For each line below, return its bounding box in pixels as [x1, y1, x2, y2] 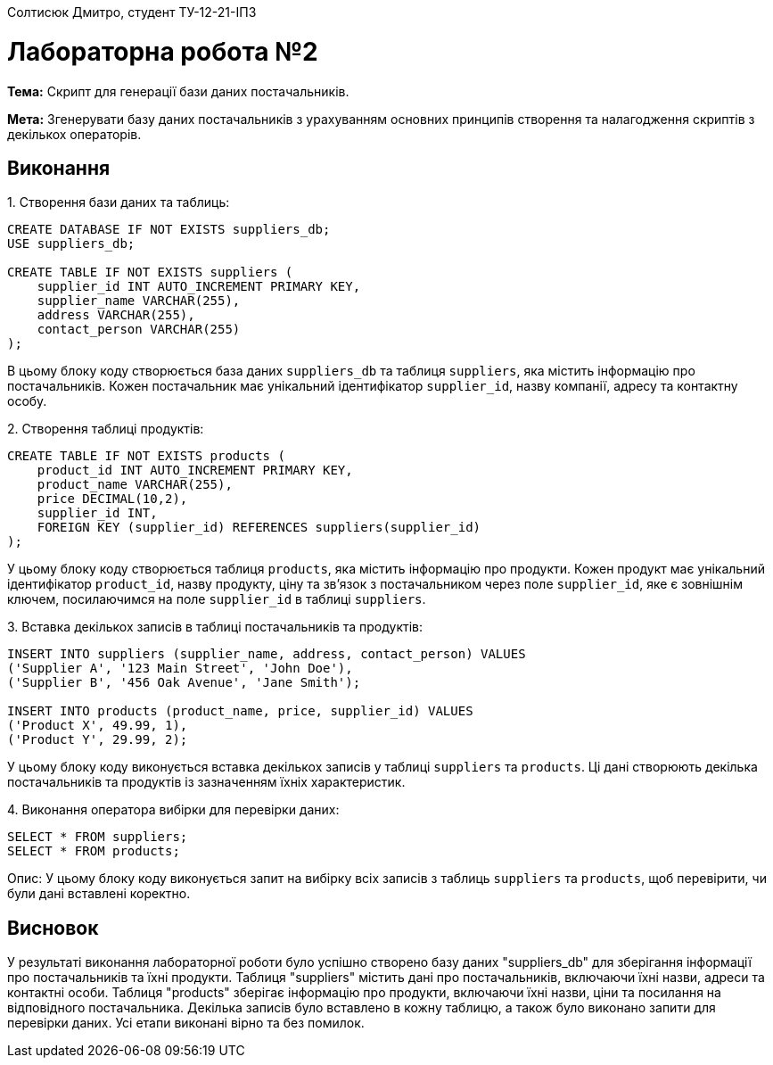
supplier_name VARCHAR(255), [37, 293, 241, 309]
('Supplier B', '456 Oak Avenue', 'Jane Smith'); [7, 675, 361, 690]
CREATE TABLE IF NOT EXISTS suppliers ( [7, 265, 293, 280]
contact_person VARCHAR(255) [37, 322, 241, 337]
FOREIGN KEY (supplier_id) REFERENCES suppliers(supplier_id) [37, 520, 481, 535]
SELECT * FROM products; [7, 844, 180, 859]
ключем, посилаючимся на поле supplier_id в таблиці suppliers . [7, 591, 426, 607]
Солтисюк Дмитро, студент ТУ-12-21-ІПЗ [7, 4, 257, 20]
